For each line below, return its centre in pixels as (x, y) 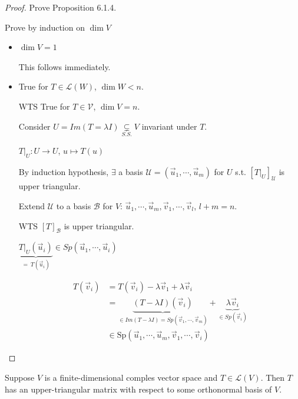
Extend (32, 205)
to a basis (74, 205)
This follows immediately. (64, 66)
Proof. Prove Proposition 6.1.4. (61, 7)
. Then (273, 377)
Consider (34, 126)
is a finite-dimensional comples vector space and (131, 377)
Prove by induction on (45, 27)
